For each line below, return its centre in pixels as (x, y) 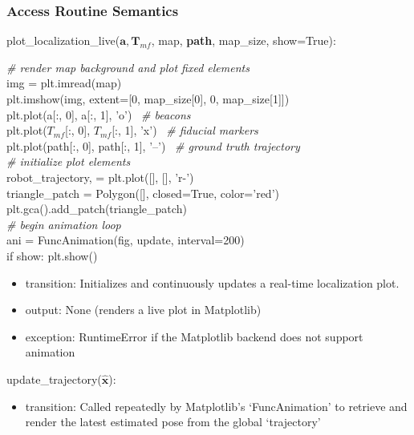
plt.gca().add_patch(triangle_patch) (97, 209)
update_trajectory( (54, 379)
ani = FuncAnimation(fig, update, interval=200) (126, 240)
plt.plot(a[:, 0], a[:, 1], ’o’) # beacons (99, 114)
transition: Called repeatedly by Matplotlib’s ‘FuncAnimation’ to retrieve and (216, 406)
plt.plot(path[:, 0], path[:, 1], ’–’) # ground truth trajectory (153, 145)
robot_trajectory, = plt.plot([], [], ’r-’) (100, 177)
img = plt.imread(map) (64, 83)
